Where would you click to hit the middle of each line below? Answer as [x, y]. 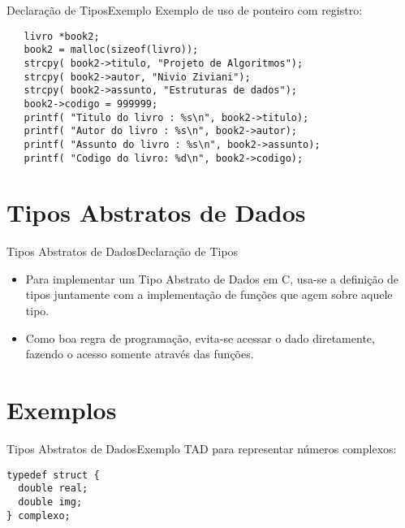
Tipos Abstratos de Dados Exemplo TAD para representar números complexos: [202, 448]
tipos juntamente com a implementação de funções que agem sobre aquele [209, 294]
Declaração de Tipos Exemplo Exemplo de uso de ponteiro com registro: [185, 10]
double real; [53, 489]
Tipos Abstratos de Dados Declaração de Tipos [123, 251]
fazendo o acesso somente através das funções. [140, 354]
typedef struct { [53, 475]
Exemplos [62, 410]
